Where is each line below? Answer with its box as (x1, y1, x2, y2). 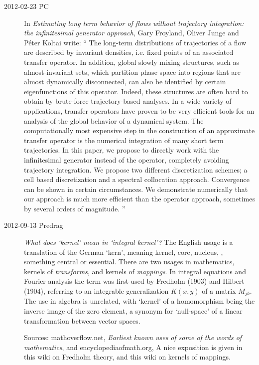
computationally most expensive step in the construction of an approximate (24, 125, 255, 136)
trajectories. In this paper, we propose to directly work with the (24, 145, 219, 155)
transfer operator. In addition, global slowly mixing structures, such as (24, 56, 240, 67)
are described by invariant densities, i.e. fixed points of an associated (24, 47, 234, 57)
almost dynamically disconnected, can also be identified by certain (24, 76, 226, 87)
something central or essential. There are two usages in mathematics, (24, 256, 235, 267)
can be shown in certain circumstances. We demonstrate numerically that (24, 183, 248, 194)
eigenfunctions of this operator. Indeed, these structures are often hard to (24, 86, 248, 96)
